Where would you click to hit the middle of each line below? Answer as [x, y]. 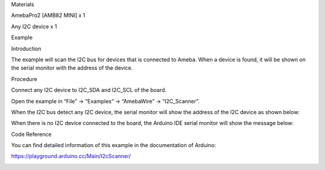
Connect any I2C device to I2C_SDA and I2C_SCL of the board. [89, 90]
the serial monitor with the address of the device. [72, 68]
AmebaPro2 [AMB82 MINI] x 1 [48, 16]
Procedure [24, 79]
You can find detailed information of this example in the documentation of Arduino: [113, 145]
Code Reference [31, 134]
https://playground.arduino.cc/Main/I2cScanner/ [71, 156]
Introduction [26, 49]
